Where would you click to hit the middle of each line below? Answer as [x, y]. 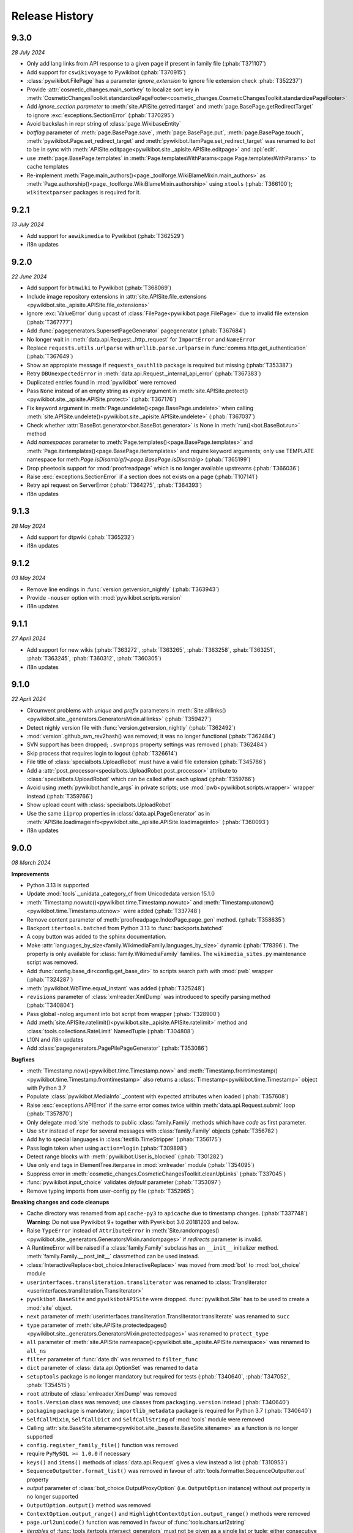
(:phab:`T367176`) [154, 399]
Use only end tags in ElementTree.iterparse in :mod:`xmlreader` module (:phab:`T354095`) [141, 1165]
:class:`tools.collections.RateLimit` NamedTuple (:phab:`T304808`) [110, 1031]
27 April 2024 [28, 638]
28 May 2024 [28, 526]
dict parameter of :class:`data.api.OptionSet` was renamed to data [112, 1368]
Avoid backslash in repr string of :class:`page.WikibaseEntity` [104, 124]
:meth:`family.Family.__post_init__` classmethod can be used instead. [113, 1256]
